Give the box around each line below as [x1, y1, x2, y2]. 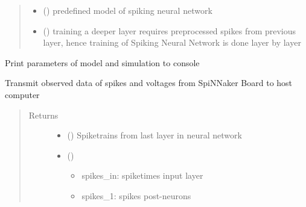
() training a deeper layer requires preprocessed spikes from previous [43, 24, 296, 37]
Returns [28, 108, 59, 121]
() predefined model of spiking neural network [43, 4, 212, 16]
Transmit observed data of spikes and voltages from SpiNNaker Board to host [5, 76, 293, 89]
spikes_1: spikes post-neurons [81, 189, 191, 202]
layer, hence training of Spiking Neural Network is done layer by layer [43, 36, 301, 49]
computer [5, 88, 40, 100]
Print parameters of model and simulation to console [5, 56, 200, 69]
